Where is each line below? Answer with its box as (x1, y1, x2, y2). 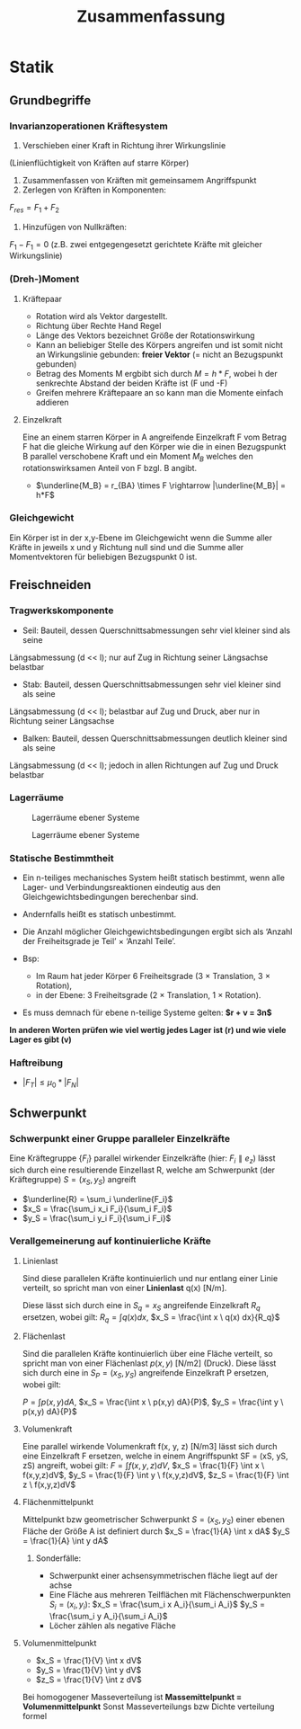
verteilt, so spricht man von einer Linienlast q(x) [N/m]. (22, 1282, 227, 1293)
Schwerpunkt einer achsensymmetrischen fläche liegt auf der (49, 1571, 279, 1581)
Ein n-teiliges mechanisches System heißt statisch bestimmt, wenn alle (22, 872, 286, 883)
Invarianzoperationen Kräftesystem (9, 120, 168, 132)
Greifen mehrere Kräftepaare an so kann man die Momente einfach (35, 387, 284, 397)
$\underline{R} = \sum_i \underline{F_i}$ (22, 1193, 173, 1204)
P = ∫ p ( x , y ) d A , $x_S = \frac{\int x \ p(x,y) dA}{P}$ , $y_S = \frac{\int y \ (22, 1396, 284, 1408)
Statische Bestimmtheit (9, 851, 114, 864)
